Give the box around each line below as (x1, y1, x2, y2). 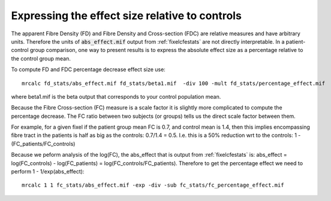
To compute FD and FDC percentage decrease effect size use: (11, 66, 166, 73)
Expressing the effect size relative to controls (11, 9, 242, 22)
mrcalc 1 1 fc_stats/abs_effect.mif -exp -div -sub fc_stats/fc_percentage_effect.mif (22, 182, 284, 188)
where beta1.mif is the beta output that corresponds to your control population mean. (11, 93, 221, 100)
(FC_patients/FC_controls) (11, 140, 76, 147)
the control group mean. (11, 54, 71, 62)
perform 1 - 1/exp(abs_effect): (11, 168, 85, 175)
